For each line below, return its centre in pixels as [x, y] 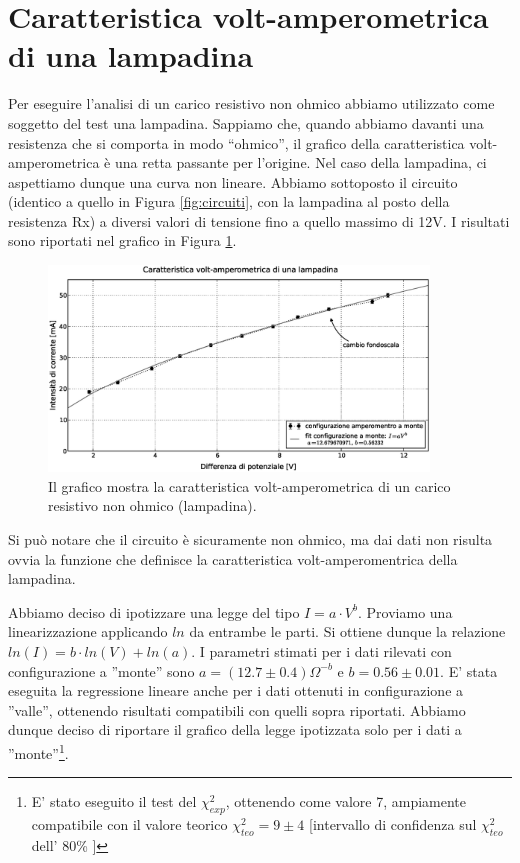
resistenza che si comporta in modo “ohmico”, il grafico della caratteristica [236, 142]
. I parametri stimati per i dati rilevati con [321, 651]
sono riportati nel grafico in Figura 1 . [122, 240]
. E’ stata [469, 670]
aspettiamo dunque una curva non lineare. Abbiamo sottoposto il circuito [233, 181]
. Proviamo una [405, 611]
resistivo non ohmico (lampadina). [152, 505]
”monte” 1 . [38, 751]
